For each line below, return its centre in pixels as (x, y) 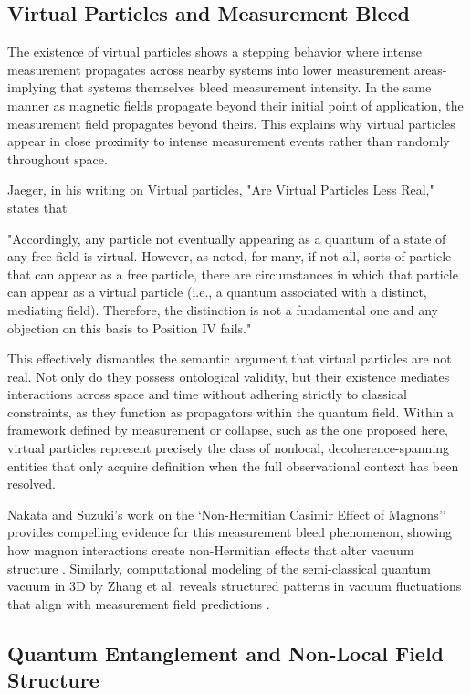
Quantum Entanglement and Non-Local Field (226, 653)
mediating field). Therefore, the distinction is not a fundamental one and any (223, 309)
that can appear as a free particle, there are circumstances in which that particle (233, 274)
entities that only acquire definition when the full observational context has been (233, 465)
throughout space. (58, 158)
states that (37, 207)
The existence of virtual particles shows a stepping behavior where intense (215, 52)
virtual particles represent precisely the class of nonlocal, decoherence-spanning (229, 448)
